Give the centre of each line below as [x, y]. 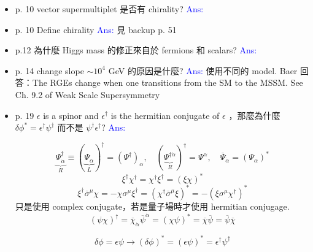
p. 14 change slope [49, 70]
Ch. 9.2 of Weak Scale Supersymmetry [87, 94]
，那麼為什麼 [254, 115]
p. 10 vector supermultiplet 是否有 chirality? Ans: [109, 9]
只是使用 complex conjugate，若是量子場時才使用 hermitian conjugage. [152, 206]
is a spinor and [71, 115]
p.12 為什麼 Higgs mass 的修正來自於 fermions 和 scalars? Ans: [136, 50]
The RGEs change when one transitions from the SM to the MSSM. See [168, 82]
